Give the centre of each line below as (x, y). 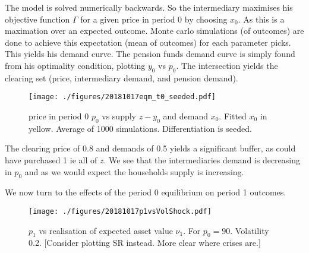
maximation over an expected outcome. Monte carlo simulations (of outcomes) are (154, 31)
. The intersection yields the (227, 65)
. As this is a (261, 19)
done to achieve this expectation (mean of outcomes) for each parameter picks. (148, 42)
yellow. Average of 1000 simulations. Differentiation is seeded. (140, 128)
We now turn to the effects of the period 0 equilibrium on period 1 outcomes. (146, 192)
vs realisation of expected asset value (106, 230)
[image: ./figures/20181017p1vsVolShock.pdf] (120, 211)
